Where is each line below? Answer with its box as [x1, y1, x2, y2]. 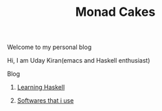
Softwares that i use [16, 97, 74, 105]
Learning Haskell [16, 83, 65, 92]
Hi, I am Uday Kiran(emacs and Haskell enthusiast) [7, 57, 150, 65]
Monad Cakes [75, 4, 156, 20]
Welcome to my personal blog [7, 43, 92, 52]
